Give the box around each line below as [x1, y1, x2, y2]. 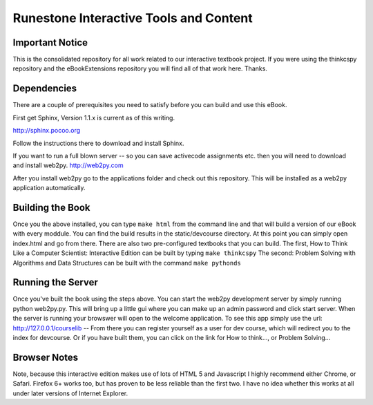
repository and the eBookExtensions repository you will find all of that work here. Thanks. [12, 64, 267, 73]
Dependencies [12, 83, 77, 95]
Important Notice [12, 37, 88, 48]
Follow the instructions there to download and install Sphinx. [12, 139, 184, 147]
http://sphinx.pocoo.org [12, 126, 81, 135]
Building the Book [12, 201, 90, 214]
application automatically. [12, 184, 86, 192]
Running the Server [12, 276, 98, 288]
